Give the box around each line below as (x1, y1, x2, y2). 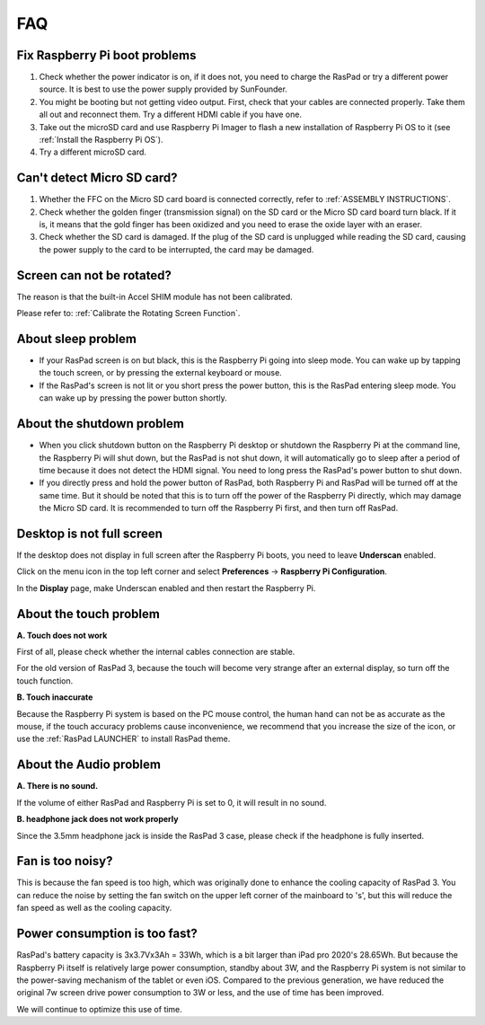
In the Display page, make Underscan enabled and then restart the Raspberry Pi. (16, 582, 316, 593)
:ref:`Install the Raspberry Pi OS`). (39, 135, 163, 146)
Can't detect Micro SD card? (16, 171, 179, 186)
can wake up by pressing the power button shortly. (39, 393, 228, 403)
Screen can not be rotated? (16, 268, 172, 283)
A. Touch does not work (16, 630, 108, 641)
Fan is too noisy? (16, 853, 113, 869)
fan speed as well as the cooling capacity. (16, 903, 172, 914)
